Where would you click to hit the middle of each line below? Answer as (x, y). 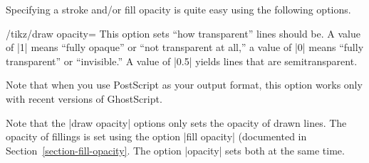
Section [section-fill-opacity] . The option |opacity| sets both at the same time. (175, 150)
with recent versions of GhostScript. (84, 98)
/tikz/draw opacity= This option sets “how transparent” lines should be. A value (183, 33)
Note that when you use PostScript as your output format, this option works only (184, 85)
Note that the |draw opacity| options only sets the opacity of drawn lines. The (176, 122)
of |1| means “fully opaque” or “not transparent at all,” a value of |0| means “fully (185, 47)
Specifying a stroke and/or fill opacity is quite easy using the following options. (178, 9)
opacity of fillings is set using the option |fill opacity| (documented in (156, 136)
